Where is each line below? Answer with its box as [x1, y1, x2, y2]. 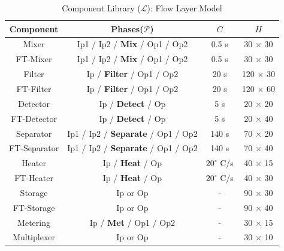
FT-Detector [11, 112, 57, 124]
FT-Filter [16, 82, 52, 94]
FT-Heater [14, 172, 53, 184]
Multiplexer [13, 231, 55, 243]
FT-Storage [13, 201, 55, 213]
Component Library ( [62, 2, 141, 14]
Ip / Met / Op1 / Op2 [89, 216, 175, 228]
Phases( [111, 22, 144, 35]
